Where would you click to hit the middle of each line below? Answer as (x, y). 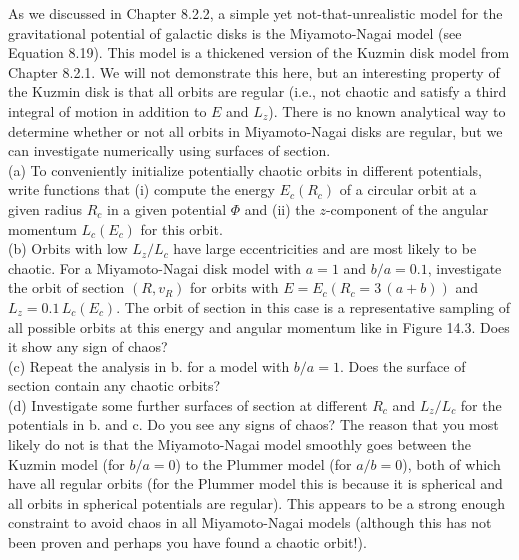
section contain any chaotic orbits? (114, 385)
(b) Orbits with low (68, 248)
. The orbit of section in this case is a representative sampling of (313, 306)
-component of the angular (407, 208)
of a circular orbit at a (408, 189)
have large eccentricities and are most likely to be (325, 248)
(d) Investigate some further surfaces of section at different (188, 404)
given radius (45, 208)
